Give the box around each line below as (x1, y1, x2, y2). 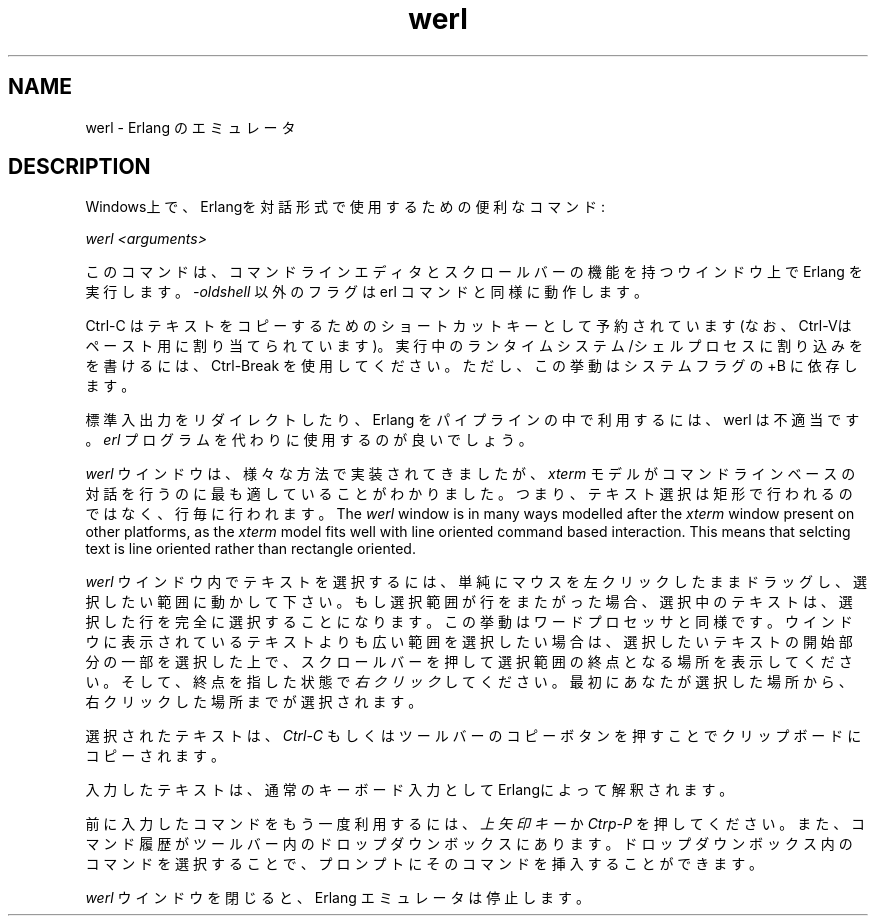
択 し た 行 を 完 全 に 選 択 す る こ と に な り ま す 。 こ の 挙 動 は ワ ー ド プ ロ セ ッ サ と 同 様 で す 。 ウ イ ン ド (85, 613, 853, 631)
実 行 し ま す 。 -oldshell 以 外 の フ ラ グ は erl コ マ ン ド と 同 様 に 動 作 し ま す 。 (85, 283, 649, 301)
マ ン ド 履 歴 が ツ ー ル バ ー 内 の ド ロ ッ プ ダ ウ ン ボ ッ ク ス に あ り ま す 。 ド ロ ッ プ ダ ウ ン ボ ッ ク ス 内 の (85, 835, 853, 853)
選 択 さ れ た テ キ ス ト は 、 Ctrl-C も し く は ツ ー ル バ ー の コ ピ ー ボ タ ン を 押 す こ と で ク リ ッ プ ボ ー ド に (85, 727, 862, 745)
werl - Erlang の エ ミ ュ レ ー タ (85, 118, 296, 136)
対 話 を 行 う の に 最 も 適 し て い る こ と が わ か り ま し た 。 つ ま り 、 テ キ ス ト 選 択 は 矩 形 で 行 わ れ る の (85, 485, 853, 503)
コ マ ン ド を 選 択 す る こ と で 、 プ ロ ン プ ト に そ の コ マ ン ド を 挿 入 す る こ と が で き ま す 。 (85, 855, 764, 873)
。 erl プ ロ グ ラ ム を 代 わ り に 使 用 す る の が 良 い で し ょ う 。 (85, 431, 533, 449)
